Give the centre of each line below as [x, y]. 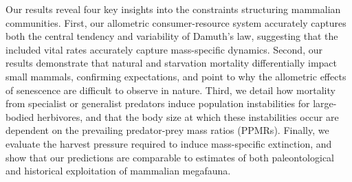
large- [325, 103]
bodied [20, 116]
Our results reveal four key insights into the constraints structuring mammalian [173, 9]
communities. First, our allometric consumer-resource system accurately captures [176, 22]
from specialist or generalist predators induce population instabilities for [158, 103]
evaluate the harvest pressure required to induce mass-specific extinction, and [169, 143]
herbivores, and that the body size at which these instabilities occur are [188, 116]
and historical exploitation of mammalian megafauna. [118, 171]
